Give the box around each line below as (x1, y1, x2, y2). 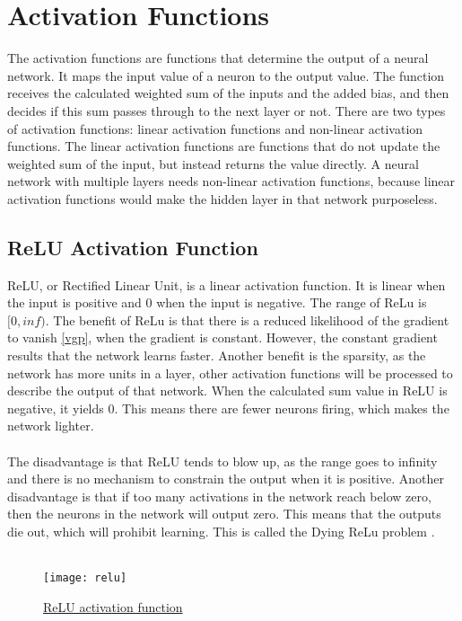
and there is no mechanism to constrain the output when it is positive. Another (7, 469, 445, 488)
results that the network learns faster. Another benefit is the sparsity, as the (7, 346, 426, 365)
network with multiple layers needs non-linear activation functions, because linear (7, 172, 456, 191)
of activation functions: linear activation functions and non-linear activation (7, 119, 423, 138)
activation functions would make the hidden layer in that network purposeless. (7, 189, 438, 208)
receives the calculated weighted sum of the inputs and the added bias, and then (7, 84, 449, 102)
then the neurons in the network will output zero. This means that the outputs (7, 504, 441, 523)
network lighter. (7, 416, 94, 435)
